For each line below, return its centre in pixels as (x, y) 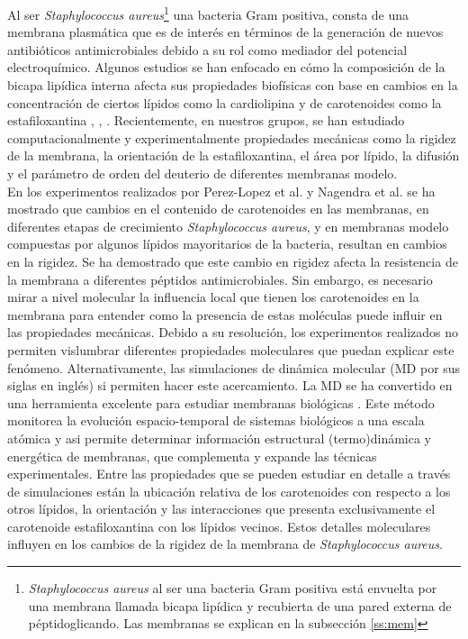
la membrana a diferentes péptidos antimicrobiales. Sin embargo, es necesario (220, 279)
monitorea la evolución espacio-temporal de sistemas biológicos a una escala (216, 420)
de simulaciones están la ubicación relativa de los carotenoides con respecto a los (229, 491)
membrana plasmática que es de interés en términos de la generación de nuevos (225, 32)
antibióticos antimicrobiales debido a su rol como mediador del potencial (207, 49)
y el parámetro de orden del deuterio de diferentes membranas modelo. (202, 173)
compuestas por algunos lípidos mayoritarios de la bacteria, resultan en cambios (227, 244)
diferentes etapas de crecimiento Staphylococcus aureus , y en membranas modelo (228, 226)
